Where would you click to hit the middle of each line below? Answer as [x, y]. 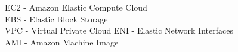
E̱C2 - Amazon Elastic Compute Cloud [76, 7]
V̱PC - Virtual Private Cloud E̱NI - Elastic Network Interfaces [119, 30]
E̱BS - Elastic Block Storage [56, 19]
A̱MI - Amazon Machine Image [62, 42]
